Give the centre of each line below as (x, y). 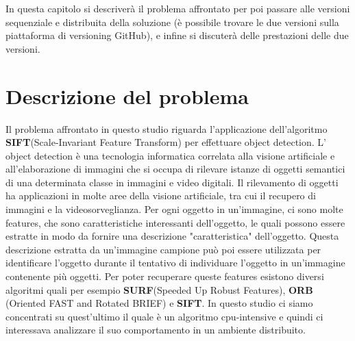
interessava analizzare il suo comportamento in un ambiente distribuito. (156, 330)
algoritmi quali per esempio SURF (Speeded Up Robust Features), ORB (159, 289)
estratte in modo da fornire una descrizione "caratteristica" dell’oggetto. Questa (172, 236)
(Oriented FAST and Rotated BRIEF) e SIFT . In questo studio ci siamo (159, 303)
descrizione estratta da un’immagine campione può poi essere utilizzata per (163, 249)
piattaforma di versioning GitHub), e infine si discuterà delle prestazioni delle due (177, 35)
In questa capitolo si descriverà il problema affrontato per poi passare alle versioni (178, 8)
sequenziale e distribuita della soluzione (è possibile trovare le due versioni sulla (172, 22)
